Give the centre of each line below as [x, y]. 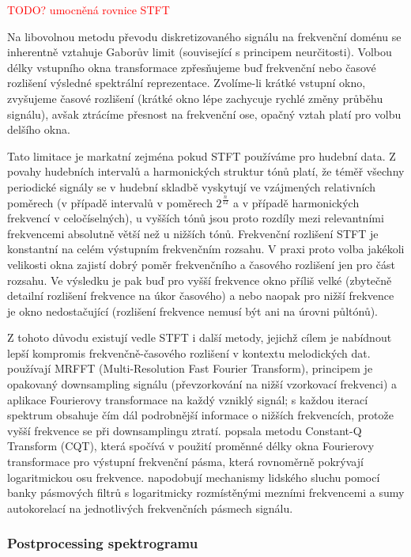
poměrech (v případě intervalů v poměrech [110, 202]
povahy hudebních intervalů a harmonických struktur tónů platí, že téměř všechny [206, 171]
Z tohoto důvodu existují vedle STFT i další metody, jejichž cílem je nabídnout [200, 337]
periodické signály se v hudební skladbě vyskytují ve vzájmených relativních [191, 186]
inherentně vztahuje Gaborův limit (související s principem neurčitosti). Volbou [200, 52]
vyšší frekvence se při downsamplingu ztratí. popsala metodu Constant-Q [185, 430]
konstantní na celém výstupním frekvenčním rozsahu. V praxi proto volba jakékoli [206, 249]
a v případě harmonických [296, 202]
